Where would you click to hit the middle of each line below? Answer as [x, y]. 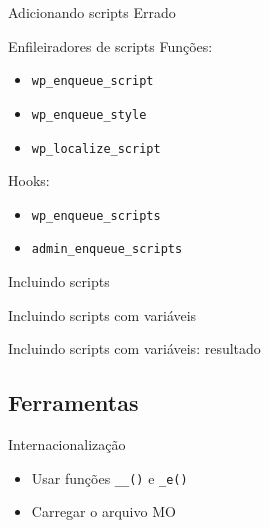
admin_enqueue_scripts [107, 249]
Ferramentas [73, 402]
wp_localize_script [96, 148]
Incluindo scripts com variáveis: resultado [134, 348]
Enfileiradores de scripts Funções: [110, 45]
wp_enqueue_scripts [96, 215]
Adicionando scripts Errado [92, 12]
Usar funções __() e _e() [109, 477]
